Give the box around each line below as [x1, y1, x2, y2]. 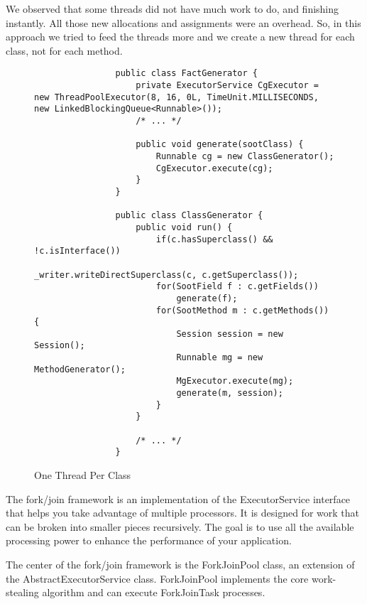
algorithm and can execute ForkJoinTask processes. [42, 585, 265, 600]
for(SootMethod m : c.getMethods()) [155, 305, 329, 316]
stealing [6, 585, 39, 600]
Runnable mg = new [176, 352, 263, 363]
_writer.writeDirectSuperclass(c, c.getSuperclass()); [34, 269, 299, 280]
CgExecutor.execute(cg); [155, 163, 273, 173]
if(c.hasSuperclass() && [155, 234, 273, 244]
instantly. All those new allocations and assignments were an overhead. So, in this [6, 15, 361, 30]
